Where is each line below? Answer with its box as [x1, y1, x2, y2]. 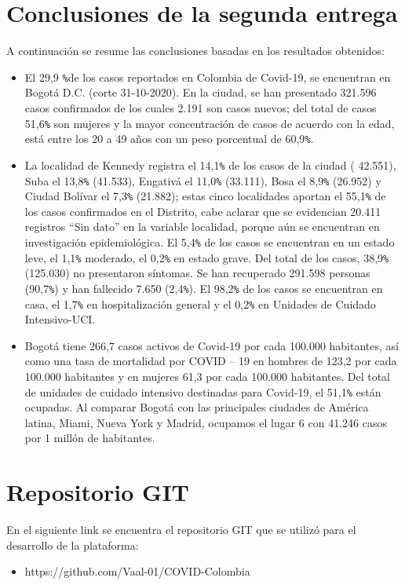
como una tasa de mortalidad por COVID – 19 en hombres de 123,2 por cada [24, 353, 397, 369]
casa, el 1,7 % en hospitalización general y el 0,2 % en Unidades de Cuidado [24, 295, 376, 312]
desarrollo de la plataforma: [6, 536, 139, 553]
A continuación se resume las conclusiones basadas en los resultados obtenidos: [6, 42, 385, 59]
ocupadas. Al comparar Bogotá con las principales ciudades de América [24, 399, 369, 415]
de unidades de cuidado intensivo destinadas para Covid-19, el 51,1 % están [24, 383, 381, 400]
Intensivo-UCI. [24, 311, 96, 327]
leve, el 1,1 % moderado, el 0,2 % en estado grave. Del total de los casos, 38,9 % [24, 249, 389, 265]
